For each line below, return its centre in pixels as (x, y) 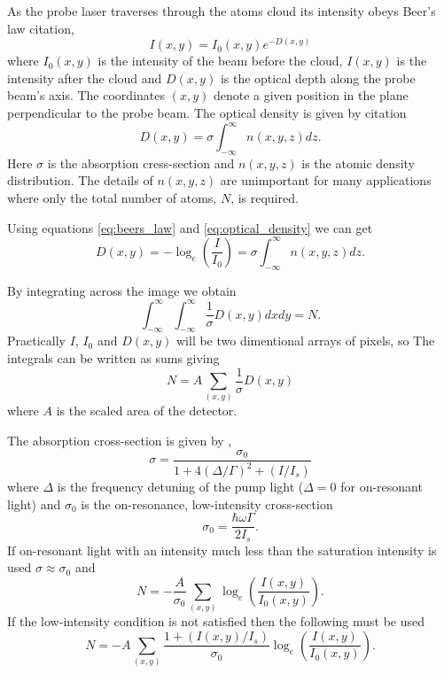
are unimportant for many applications (326, 180)
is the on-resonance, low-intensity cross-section (207, 504)
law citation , (41, 28)
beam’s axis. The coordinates (86, 95)
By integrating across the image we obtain (122, 290)
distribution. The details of (80, 180)
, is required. (265, 198)
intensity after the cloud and (85, 77)
